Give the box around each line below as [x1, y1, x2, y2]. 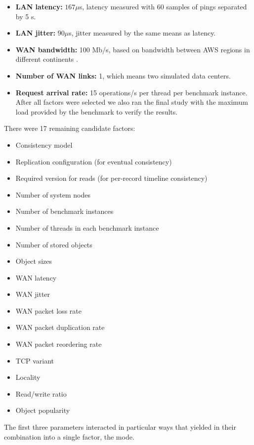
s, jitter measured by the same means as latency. [69, 28, 216, 38]
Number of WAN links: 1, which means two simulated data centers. [15, 70, 231, 81]
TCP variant [15, 355, 54, 365]
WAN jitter [15, 289, 50, 299]
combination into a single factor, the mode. [4, 431, 134, 442]
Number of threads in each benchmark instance [15, 222, 159, 233]
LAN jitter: [15, 28, 55, 38]
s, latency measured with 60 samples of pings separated [79, 1, 247, 11]
